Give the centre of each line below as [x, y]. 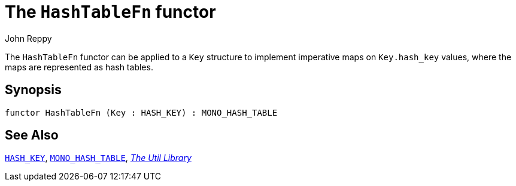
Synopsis [33, 90]
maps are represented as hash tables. [79, 67]
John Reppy [28, 38]
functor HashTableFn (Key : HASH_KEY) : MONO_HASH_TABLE [141, 112]
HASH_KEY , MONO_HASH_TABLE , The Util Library [98, 158]
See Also [32, 135]
